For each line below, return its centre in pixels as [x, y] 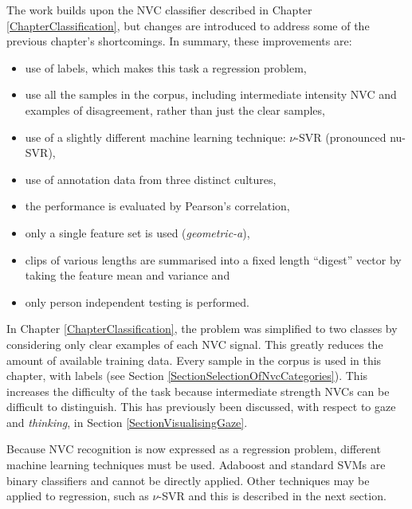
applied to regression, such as [78, 496]
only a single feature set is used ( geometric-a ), [137, 232]
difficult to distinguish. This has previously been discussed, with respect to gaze [201, 407]
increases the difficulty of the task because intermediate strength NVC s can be [198, 391]
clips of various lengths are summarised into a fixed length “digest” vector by [213, 259]
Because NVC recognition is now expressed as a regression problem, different [194, 449]
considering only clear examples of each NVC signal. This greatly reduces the [195, 344]
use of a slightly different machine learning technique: [155, 137]
